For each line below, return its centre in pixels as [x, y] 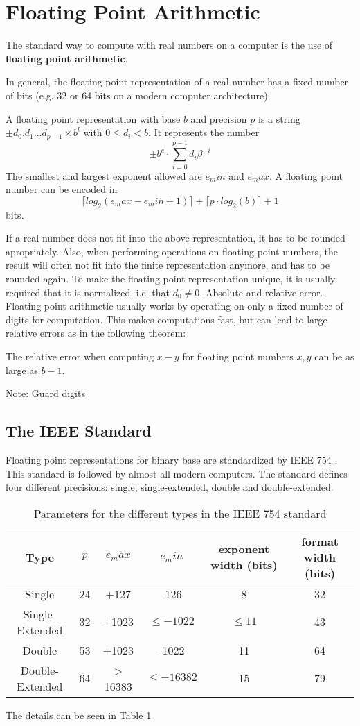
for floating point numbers [238, 356]
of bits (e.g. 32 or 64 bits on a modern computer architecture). [138, 95]
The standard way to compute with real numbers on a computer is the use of [169, 45]
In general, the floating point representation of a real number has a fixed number [177, 82]
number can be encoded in [62, 189]
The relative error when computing [80, 356]
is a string [279, 118]
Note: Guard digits [45, 393]
